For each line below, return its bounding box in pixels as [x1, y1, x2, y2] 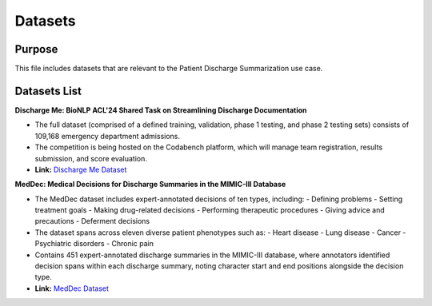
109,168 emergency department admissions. [34, 131, 180, 141]
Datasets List [14, 84, 82, 97]
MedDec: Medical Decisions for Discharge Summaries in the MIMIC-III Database [14, 180, 286, 189]
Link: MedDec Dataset [34, 284, 110, 293]
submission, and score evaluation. [34, 153, 148, 163]
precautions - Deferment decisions [34, 217, 150, 226]
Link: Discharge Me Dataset [34, 165, 127, 174]
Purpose [14, 42, 58, 56]
